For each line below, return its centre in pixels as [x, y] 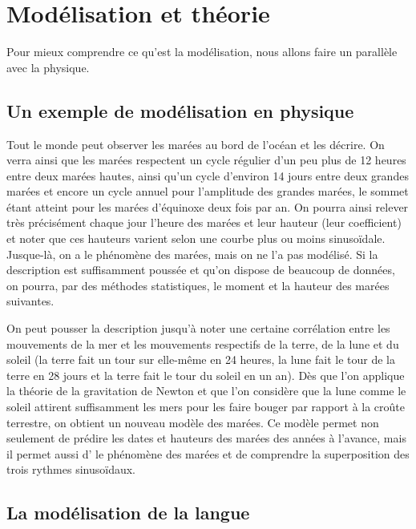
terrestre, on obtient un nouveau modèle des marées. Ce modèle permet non [193, 422]
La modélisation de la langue [128, 513]
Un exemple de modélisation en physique [180, 110]
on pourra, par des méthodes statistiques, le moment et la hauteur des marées [198, 285]
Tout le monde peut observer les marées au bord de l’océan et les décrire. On [196, 144]
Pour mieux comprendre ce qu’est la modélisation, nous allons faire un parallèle [202, 52]
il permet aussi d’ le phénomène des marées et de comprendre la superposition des [208, 453]
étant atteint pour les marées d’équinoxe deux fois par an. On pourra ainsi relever [208, 206]
